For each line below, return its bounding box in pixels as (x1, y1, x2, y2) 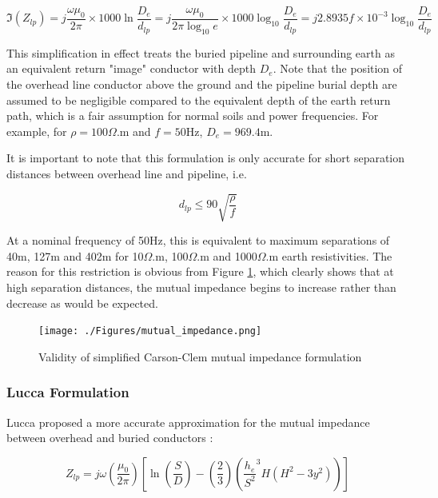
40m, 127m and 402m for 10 (6, 247, 144, 264)
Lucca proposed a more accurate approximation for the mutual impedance (6, 413, 370, 430)
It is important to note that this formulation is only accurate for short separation (6, 149, 405, 166)
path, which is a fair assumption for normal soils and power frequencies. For (6, 107, 379, 124)
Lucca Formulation (6, 382, 129, 402)
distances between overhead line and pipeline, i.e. (6, 165, 247, 182)
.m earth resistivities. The (265, 247, 392, 264)
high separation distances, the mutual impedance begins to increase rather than (6, 278, 396, 295)
